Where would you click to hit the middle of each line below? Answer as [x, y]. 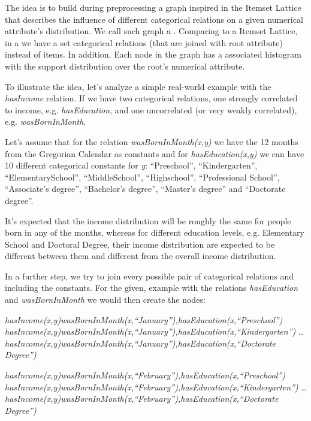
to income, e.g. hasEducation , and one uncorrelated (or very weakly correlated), [151, 109]
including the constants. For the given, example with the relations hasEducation [152, 288]
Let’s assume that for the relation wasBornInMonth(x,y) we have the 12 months [152, 141]
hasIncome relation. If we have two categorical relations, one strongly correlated [151, 98]
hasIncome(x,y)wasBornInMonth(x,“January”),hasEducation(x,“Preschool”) [144, 319]
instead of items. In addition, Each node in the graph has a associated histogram [153, 54]
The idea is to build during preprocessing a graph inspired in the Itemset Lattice [153, 7]
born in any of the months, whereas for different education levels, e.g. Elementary [155, 232]
